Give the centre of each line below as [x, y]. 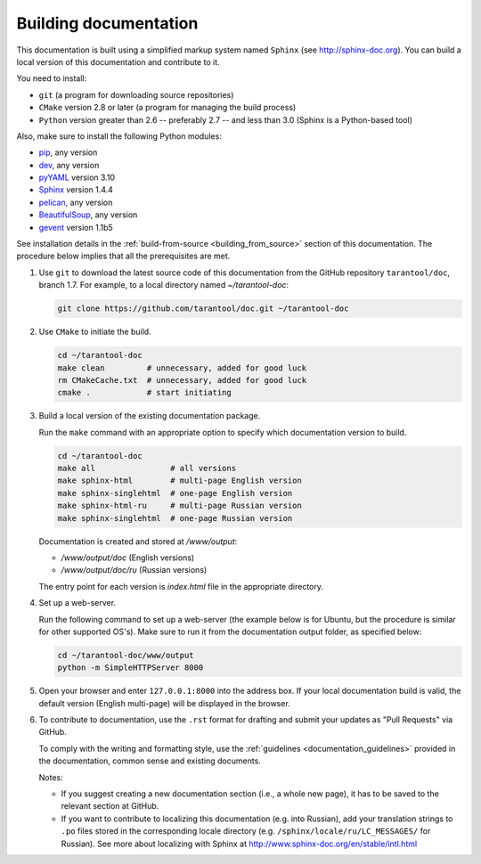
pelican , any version [76, 202]
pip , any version [68, 152]
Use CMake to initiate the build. [95, 332]
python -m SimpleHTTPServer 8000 [130, 668]
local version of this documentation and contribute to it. [118, 61]
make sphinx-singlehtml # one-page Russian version [175, 518]
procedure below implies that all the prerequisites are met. [123, 256]
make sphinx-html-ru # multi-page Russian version [179, 506]
